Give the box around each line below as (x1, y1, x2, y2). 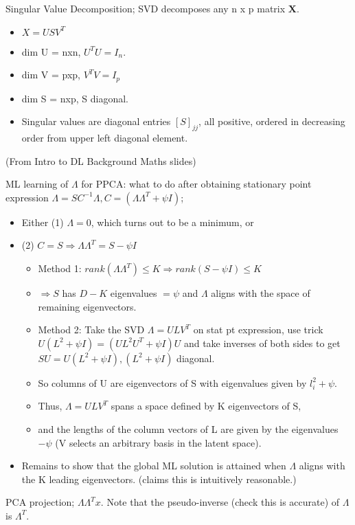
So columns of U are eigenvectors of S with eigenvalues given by (38, 375, 307, 390)
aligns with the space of (211, 286, 310, 300)
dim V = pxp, (21, 67, 80, 82)
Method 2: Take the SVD (38, 322, 145, 337)
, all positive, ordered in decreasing (198, 114, 345, 129)
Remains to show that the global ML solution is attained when (21, 458, 286, 473)
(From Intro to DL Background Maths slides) (5, 153, 196, 168)
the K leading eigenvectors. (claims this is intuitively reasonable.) (21, 471, 297, 486)
